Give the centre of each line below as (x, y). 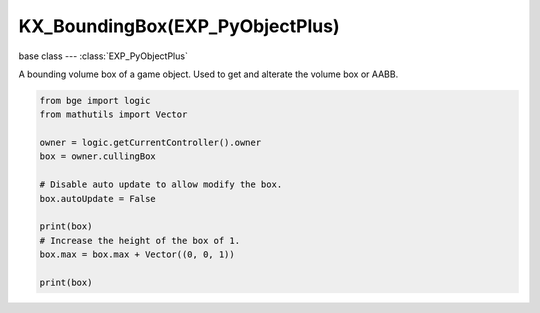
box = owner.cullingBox (98, 156)
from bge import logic (95, 100)
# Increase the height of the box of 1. (139, 240)
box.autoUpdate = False (98, 198)
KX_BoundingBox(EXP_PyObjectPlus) (179, 26)
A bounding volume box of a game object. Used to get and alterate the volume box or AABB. (208, 74)
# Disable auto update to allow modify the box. (161, 184)
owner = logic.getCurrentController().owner (150, 143)
